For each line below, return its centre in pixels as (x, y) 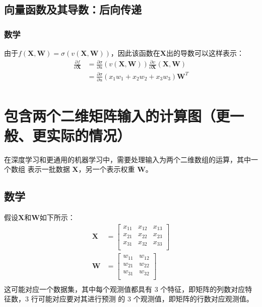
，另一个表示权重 (107, 169)
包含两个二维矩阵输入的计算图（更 (117, 115)
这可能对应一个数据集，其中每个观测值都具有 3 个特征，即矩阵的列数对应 (125, 289)
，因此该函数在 (135, 53)
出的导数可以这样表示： (205, 53)
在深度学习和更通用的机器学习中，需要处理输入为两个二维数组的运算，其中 (127, 159)
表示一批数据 (49, 169)
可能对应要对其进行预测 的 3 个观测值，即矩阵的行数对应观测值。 (146, 299)
